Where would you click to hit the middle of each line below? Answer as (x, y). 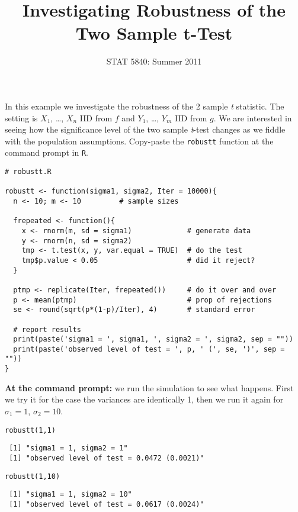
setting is (21, 117)
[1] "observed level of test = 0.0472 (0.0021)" (107, 458)
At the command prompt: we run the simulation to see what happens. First (149, 387)
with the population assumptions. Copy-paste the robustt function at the (139, 141)
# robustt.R (28, 172)
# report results (47, 329)
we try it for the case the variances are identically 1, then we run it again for (144, 399)
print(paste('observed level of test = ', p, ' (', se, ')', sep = (149, 349)
